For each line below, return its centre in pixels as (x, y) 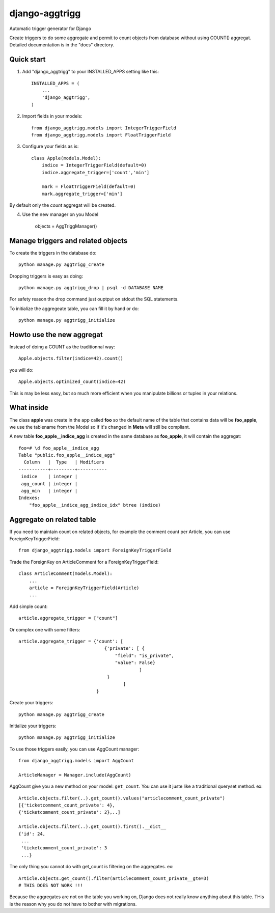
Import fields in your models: (52, 116)
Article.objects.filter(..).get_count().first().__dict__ (92, 827)
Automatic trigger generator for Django (50, 29)
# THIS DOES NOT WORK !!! (51, 885)
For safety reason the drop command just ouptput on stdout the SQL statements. (94, 299)
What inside (29, 408)
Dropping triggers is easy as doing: (46, 276)
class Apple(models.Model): (66, 158)
